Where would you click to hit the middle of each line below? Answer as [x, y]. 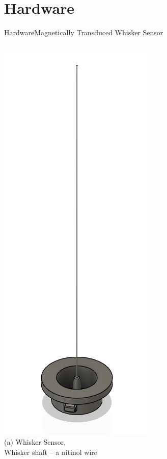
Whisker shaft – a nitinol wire [51, 452]
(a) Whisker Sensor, [35, 442]
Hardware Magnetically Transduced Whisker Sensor [84, 32]
